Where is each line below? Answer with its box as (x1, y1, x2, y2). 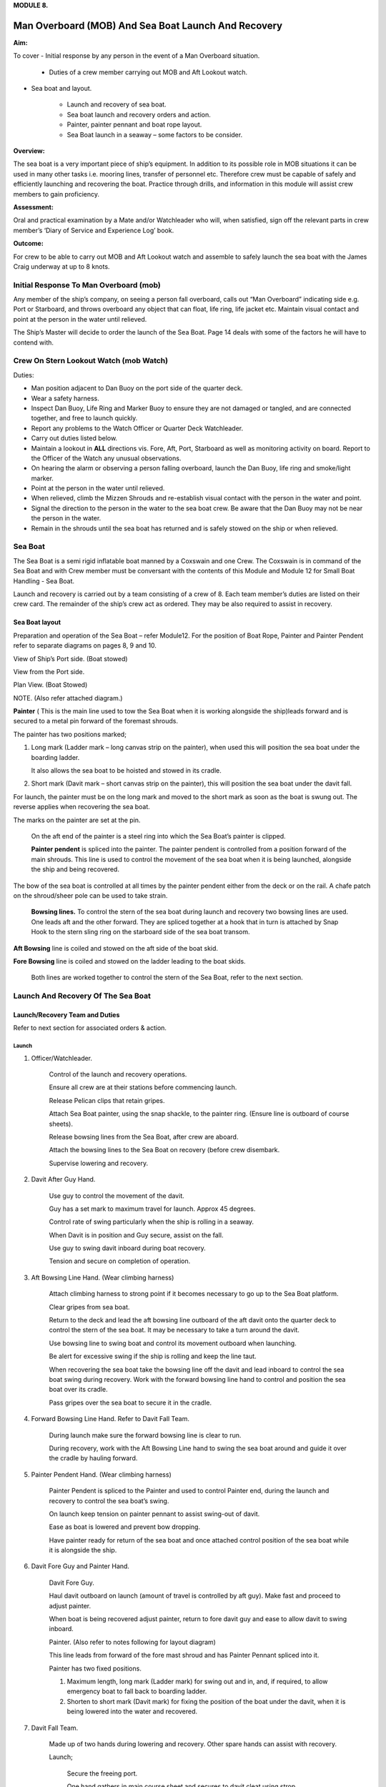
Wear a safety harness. (31, 394, 99, 402)
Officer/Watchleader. (31, 1054, 93, 1062)
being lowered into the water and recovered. (66, 1707, 198, 1716)
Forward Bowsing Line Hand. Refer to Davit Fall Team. (31, 1415, 189, 1423)
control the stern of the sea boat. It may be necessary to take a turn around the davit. (49, 1326, 300, 1335)
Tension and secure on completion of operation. (49, 1257, 191, 1265)
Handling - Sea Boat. (13, 576, 75, 585)
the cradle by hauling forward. (49, 1454, 138, 1462)
